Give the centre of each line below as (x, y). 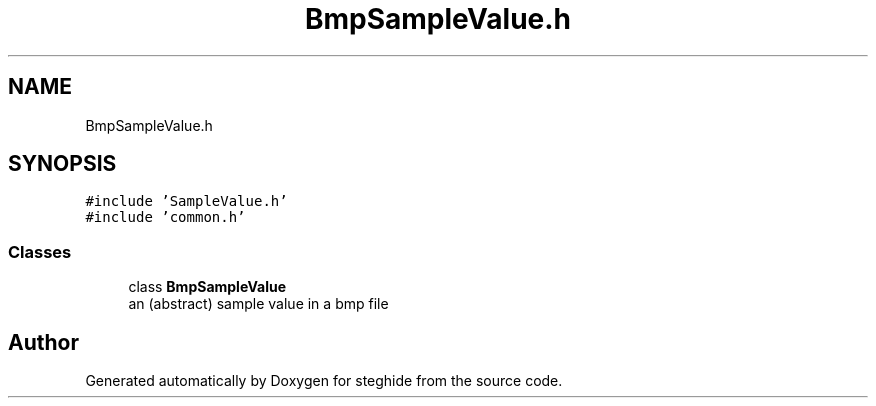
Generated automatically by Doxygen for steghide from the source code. (324, 381)
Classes (40, 251)
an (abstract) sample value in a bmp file (258, 304)
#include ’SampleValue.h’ (186, 201)
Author (43, 342)
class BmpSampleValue (207, 287)
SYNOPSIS (62, 164)
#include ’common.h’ (165, 217)
